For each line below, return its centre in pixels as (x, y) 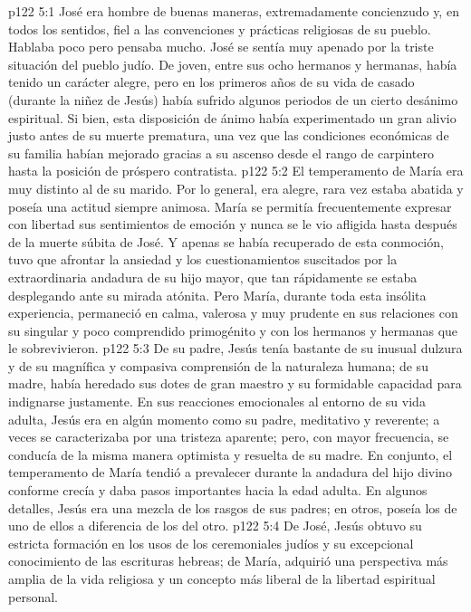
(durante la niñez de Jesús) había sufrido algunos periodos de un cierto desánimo (233, 99)
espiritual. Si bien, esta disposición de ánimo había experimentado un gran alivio (232, 117)
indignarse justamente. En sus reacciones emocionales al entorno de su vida (217, 402)
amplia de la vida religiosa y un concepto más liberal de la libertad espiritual (222, 579)
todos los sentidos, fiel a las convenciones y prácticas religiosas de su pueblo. (220, 29)
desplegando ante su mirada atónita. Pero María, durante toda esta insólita (217, 295)
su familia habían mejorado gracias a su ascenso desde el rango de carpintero (221, 153)
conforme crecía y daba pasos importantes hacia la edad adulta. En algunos (218, 490)
